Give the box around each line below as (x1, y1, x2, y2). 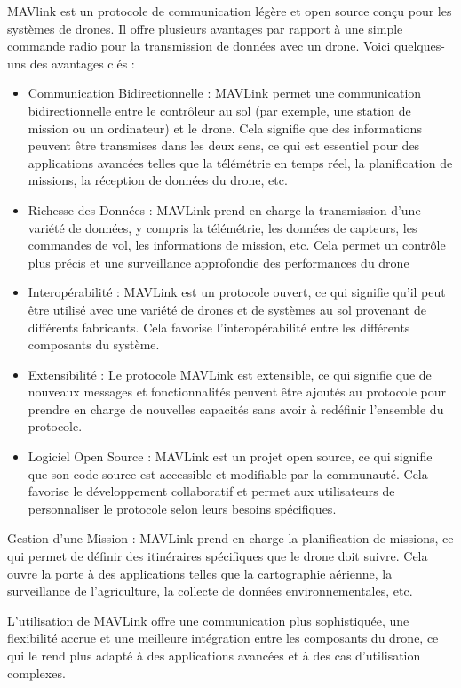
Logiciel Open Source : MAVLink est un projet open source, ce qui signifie (28, 447, 433, 466)
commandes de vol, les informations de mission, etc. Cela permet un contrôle (28, 236, 446, 254)
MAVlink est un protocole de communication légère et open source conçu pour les (7, 2, 452, 20)
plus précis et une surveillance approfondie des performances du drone (28, 252, 409, 271)
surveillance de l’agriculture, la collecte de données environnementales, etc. (7, 581, 413, 600)
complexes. (7, 663, 66, 682)
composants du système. (28, 335, 160, 354)
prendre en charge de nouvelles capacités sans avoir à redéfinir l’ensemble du (28, 399, 444, 418)
